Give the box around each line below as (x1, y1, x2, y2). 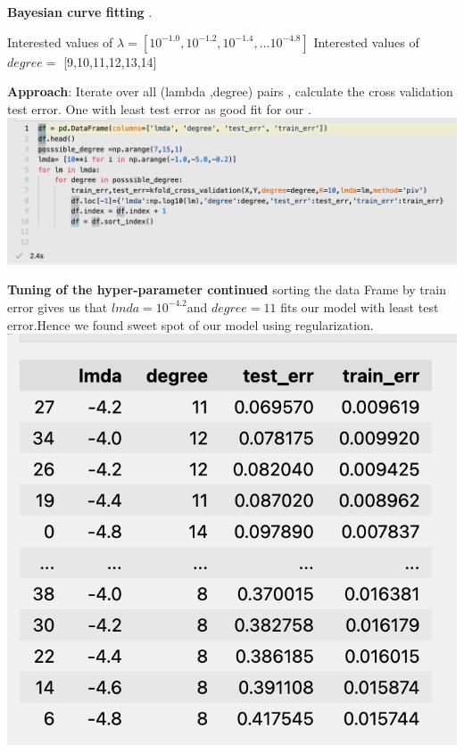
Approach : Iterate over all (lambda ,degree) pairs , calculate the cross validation (7, 82, 453, 101)
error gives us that (7, 297, 108, 316)
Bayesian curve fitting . (7, 3, 153, 21)
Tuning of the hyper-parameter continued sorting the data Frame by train (7, 280, 446, 299)
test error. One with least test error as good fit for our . (7, 99, 311, 118)
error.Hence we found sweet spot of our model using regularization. (7, 315, 374, 334)
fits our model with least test (280, 297, 439, 316)
